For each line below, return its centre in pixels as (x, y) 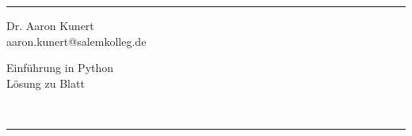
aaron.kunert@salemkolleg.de (76, 41)
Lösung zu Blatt (46, 83)
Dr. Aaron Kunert (50, 25)
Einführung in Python (60, 68)
